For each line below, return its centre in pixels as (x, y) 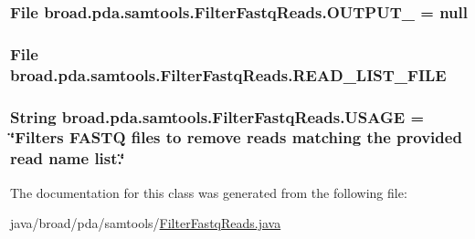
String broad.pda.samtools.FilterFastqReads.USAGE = (217, 116)
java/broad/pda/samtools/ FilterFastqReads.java (146, 223)
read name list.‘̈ (68, 158)
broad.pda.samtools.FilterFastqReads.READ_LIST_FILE (228, 74)
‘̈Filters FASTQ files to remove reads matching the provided (236, 137)
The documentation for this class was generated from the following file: (209, 192)
